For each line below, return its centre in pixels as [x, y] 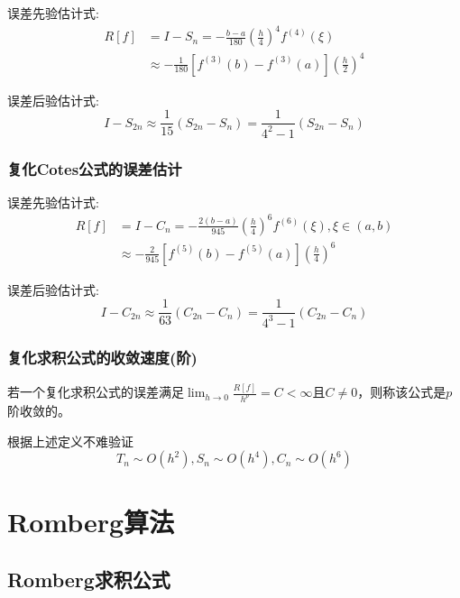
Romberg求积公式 [89, 579]
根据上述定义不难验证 [70, 441]
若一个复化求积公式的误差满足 [96, 392]
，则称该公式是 [402, 392]
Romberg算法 [91, 522]
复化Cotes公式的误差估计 [95, 168]
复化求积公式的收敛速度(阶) [102, 358]
